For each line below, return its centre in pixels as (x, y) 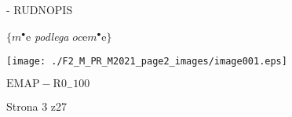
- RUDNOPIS (40, 9)
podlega (51, 36)
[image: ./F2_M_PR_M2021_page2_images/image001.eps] (147, 62)
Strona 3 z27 (37, 106)
